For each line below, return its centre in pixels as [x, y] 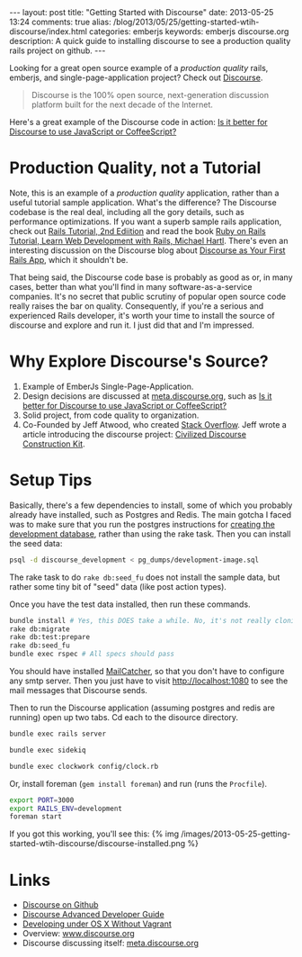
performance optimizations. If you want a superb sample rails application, [146, 221]
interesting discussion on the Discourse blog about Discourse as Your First [147, 250]
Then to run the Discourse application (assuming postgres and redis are [142, 708]
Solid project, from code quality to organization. [111, 415]
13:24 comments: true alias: [60, 22]
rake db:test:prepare [50, 637]
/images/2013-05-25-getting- [236, 834]
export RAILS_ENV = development [66, 808]
